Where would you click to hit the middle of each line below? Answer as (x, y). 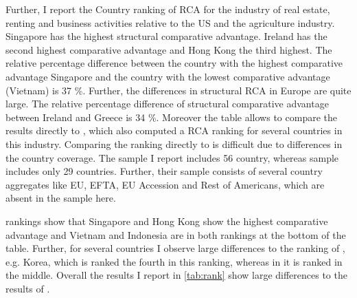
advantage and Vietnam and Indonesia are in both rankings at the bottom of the (176, 234)
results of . (28, 288)
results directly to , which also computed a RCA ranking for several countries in (174, 130)
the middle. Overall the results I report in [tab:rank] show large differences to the (176, 275)
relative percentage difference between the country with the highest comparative (174, 63)
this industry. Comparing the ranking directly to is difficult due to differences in (174, 143)
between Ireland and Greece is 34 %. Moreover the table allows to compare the (171, 117)
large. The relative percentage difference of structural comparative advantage (167, 104)
